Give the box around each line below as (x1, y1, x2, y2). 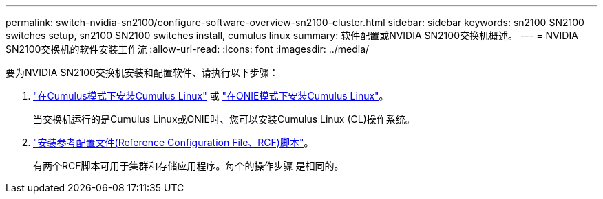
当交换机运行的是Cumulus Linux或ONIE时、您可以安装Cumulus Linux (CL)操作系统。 (33, 113, 415, 125)
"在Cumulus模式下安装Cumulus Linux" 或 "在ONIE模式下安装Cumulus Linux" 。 (33, 90, 389, 102)
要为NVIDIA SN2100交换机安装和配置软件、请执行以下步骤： (6, 67, 279, 78)
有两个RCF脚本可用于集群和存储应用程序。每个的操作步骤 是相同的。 (33, 160, 344, 172)
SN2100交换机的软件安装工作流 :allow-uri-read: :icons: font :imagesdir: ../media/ (6, 43, 370, 55)
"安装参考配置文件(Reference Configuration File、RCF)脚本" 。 (33, 137, 314, 148)
